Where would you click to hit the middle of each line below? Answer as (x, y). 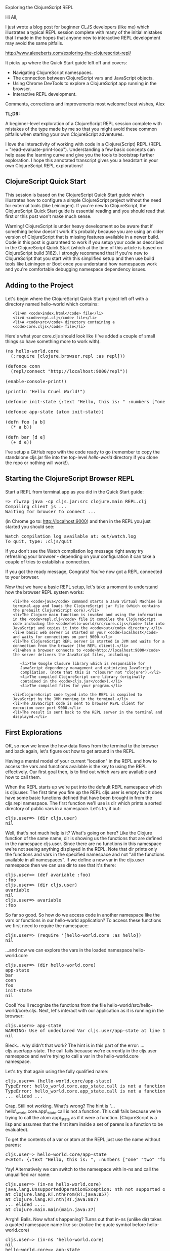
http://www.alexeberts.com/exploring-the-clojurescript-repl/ (68, 53)
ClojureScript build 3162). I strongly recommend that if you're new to (77, 253)
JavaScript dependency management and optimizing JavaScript (86, 668)
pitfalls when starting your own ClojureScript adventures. (65, 134)
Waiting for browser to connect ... (51, 512)
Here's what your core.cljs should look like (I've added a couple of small (80, 336)
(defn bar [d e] (25, 437)
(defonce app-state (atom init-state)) (55, 412)
